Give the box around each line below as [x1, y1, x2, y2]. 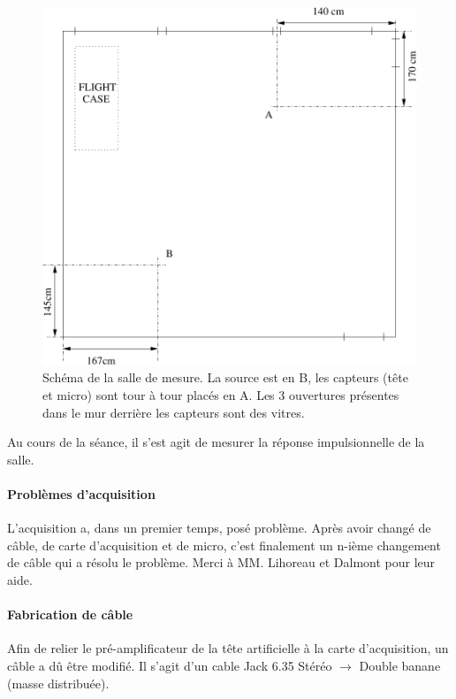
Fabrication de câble [7, 605, 133, 624]
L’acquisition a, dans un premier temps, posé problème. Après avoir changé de [7, 518, 431, 537]
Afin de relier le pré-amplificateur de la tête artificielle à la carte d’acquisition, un [7, 639, 449, 657]
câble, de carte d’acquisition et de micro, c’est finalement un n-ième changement [7, 535, 441, 554]
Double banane [359, 656, 441, 674]
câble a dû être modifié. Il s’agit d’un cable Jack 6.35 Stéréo [7, 656, 332, 674]
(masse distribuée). [7, 673, 110, 692]
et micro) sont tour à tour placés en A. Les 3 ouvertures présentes [42, 386, 399, 404]
